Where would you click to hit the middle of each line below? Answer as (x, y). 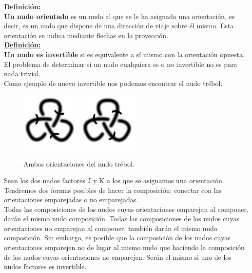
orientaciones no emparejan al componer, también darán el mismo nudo (111, 228)
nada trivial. (22, 73)
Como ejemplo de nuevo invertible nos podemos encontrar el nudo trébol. (113, 83)
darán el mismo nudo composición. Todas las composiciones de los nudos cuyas (122, 219)
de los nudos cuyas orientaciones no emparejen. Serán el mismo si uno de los (118, 257)
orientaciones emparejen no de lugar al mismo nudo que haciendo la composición (124, 247)
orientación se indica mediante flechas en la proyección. (86, 35)
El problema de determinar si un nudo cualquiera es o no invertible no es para (121, 64)
